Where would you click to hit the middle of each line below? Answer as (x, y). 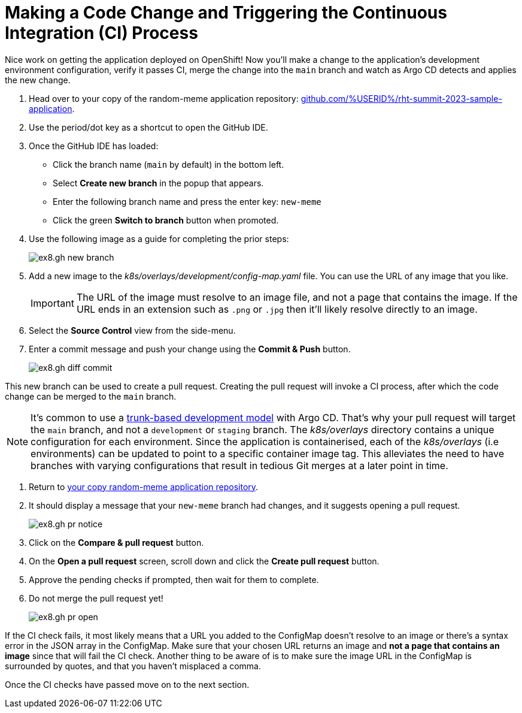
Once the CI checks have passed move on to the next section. (127, 684)
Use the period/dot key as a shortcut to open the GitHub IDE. (148, 127)
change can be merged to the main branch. (91, 396)
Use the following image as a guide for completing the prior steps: (159, 238)
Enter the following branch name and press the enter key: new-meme (187, 201)
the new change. (38, 80)
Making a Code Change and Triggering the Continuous (226, 13)
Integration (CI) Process (101, 33)
